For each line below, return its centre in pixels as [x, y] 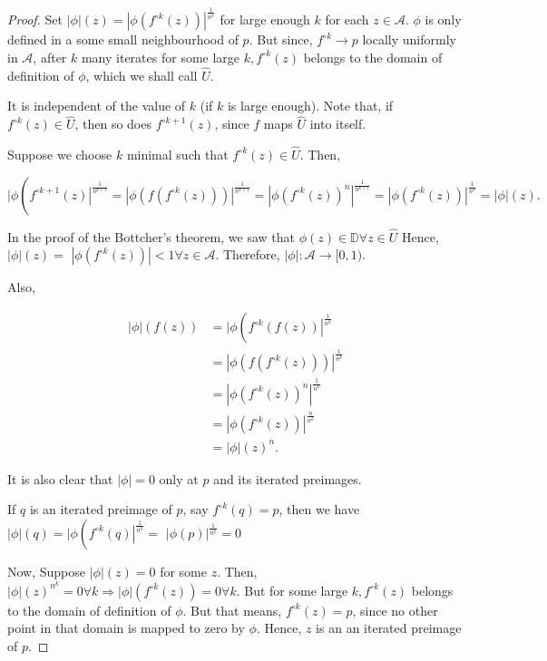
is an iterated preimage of [101, 509]
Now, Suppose [47, 571]
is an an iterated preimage [389, 628]
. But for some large [292, 590]
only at [179, 478]
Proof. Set [35, 19]
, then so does [113, 124]
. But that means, [232, 610]
